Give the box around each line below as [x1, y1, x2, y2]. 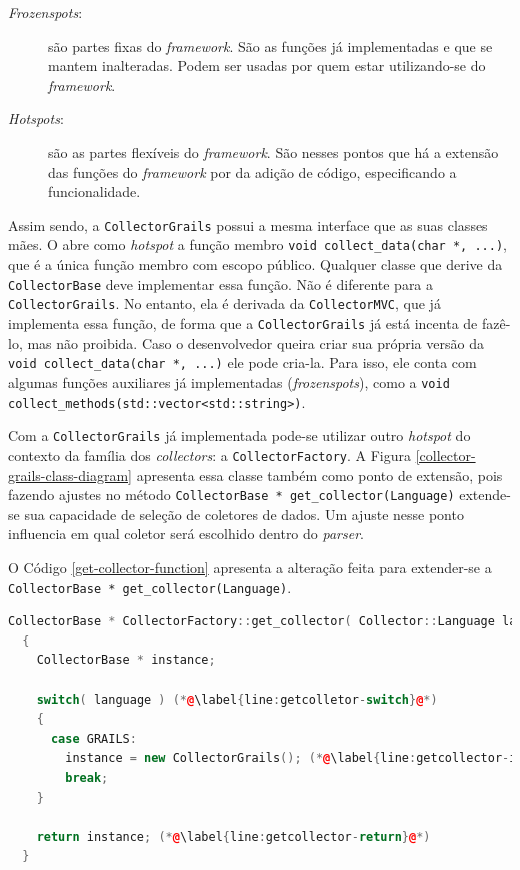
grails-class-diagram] [8, 464, 132, 485]
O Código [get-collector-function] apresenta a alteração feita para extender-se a [8, 556, 492, 577]
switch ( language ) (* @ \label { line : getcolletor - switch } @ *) [36, 692, 438, 707]
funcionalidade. [48, 181, 141, 202]
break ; [65, 770, 109, 785]
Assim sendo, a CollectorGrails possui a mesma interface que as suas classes [8, 214, 488, 235]
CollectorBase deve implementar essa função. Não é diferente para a [8, 273, 434, 294]
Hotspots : [8, 108, 64, 129]
